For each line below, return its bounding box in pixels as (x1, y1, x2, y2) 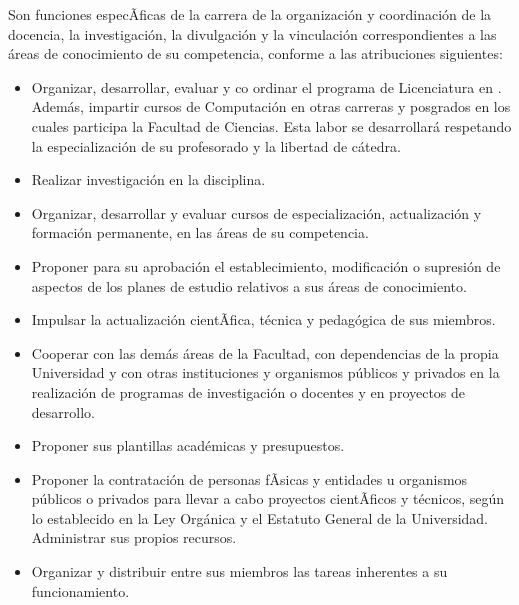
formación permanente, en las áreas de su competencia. (31, 222, 369, 243)
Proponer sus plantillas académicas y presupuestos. (31, 435, 345, 456)
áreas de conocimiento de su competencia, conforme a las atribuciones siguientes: (8, 43, 503, 64)
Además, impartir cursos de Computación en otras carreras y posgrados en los (31, 96, 511, 117)
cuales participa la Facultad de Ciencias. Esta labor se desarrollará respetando (31, 115, 512, 136)
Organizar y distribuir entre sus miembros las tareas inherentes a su (31, 561, 448, 582)
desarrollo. (31, 401, 95, 422)
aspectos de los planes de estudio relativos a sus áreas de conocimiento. (31, 275, 467, 296)
